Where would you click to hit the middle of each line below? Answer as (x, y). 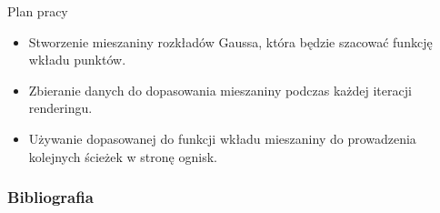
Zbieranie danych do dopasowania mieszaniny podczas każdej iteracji (220, 90)
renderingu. (60, 108)
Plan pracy (38, 11)
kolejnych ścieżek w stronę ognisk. (123, 156)
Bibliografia (50, 197)
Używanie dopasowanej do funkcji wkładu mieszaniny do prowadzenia (222, 138)
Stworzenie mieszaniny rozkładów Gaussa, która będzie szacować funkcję (230, 41)
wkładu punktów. (77, 60)
